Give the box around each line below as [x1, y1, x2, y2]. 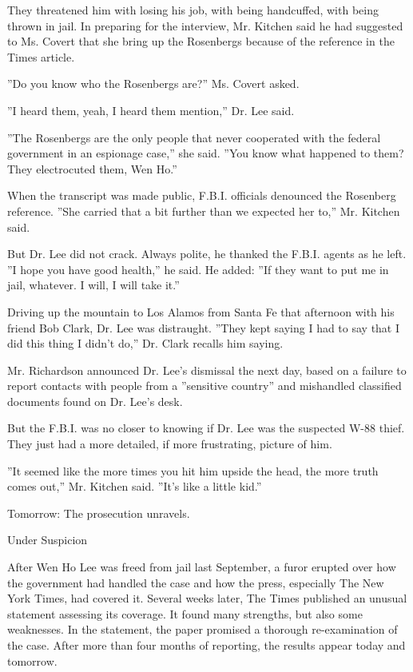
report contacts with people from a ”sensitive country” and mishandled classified [7, 377, 402, 394]
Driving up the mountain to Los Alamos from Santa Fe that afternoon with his [7, 303, 395, 320]
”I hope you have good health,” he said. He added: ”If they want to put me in [7, 260, 389, 277]
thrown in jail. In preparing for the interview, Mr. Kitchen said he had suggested [7, 17, 403, 34]
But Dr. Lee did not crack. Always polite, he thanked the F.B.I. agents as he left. [7, 245, 407, 262]
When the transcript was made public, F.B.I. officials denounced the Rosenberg [7, 187, 396, 204]
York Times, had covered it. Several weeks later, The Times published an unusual [7, 590, 407, 606]
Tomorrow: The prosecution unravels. [7, 504, 190, 521]
